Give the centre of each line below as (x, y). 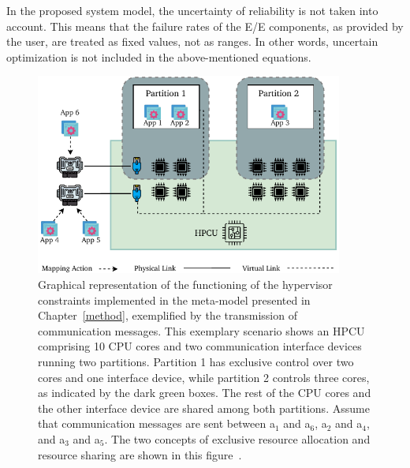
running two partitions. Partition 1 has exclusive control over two (196, 361)
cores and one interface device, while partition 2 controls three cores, (204, 377)
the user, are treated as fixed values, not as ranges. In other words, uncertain (192, 41)
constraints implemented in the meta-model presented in (174, 300)
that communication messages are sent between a (157, 423)
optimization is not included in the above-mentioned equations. (159, 56)
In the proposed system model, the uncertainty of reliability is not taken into (192, 10)
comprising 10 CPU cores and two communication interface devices (200, 346)
